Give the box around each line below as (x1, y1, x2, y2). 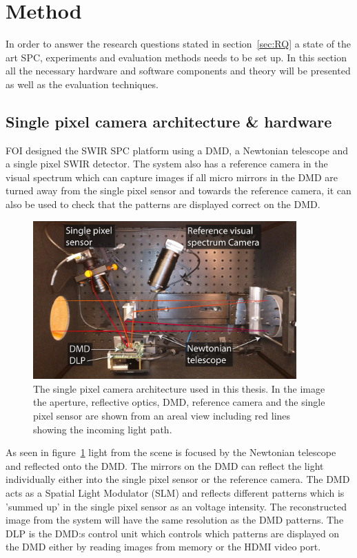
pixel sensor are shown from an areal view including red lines (33, 409, 291, 422)
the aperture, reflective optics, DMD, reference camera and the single (33, 395, 325, 409)
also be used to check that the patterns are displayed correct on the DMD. (6, 197, 320, 211)
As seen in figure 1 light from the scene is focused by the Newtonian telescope (6, 445, 336, 459)
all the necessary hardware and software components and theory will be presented (6, 63, 351, 78)
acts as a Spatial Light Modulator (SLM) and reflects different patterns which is (6, 485, 345, 499)
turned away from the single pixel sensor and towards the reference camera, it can (6, 183, 351, 198)
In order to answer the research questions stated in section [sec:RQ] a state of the (6, 37, 351, 51)
